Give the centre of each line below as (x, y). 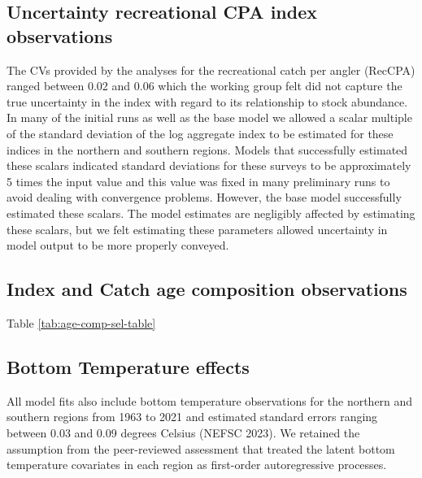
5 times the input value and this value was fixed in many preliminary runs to (198, 181)
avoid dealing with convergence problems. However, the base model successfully (204, 197)
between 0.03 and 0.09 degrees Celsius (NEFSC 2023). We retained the (183, 432)
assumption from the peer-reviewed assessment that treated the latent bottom (201, 448)
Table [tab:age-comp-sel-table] (81, 322)
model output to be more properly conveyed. (118, 245)
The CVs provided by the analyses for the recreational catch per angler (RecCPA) (211, 70)
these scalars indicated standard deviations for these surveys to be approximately (209, 165)
